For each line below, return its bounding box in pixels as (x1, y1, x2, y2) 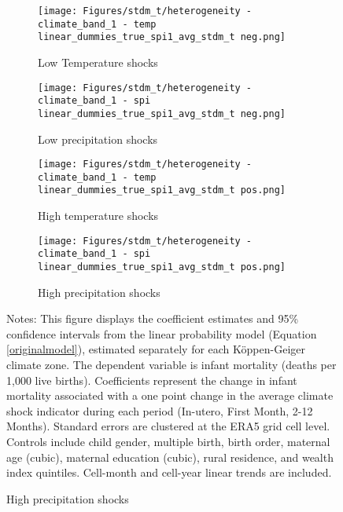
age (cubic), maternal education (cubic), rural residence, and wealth (6, 448, 334, 465)
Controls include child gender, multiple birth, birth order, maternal (6, 433, 330, 449)
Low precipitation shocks (38, 130, 158, 147)
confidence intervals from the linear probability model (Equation (6, 325, 317, 342)
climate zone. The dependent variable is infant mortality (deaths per (6, 357, 337, 373)
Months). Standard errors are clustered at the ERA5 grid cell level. (6, 418, 330, 434)
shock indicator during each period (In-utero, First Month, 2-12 (6, 402, 313, 419)
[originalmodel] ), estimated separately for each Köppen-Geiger (6, 341, 305, 357)
